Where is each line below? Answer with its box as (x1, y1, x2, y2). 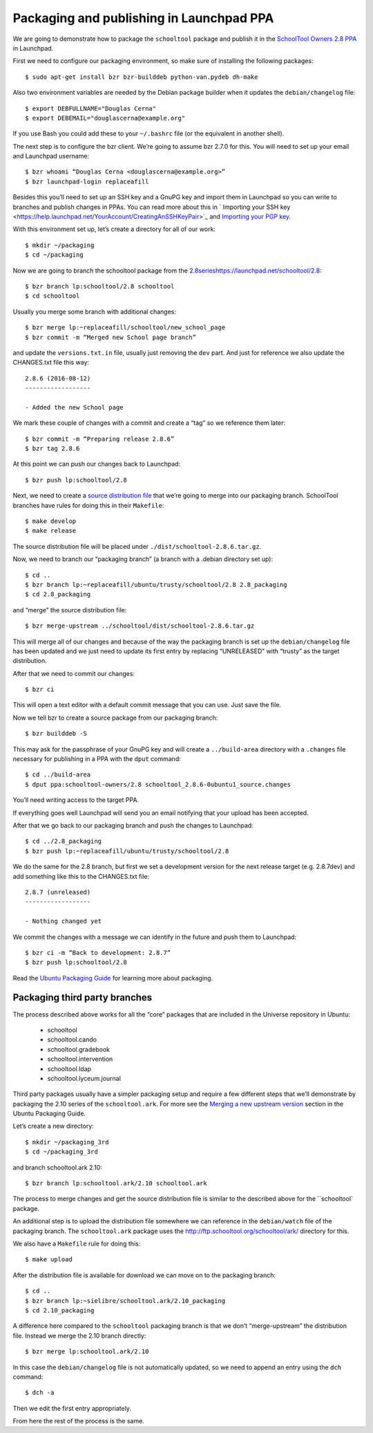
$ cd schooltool (25, 292, 80, 300)
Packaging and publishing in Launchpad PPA (12, 10, 274, 26)
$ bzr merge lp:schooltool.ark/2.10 (25, 1348, 149, 1356)
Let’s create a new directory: (12, 1122, 95, 1131)
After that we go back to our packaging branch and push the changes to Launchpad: (12, 821, 254, 830)
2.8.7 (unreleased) (25, 888, 91, 896)
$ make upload (25, 1256, 73, 1263)
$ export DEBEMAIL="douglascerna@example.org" (25, 114, 186, 122)
